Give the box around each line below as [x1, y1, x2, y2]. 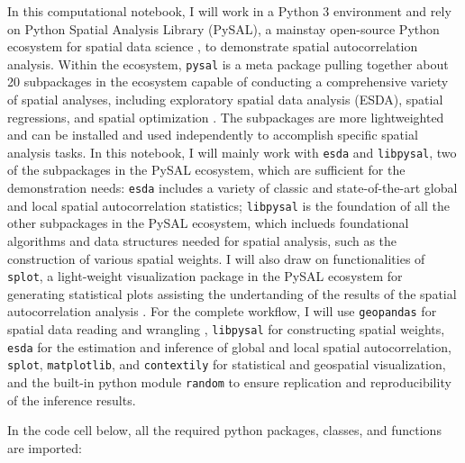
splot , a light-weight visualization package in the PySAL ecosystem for [7, 267, 403, 286]
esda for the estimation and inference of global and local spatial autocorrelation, [7, 337, 451, 356]
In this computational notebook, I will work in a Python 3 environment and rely [7, 2, 451, 20]
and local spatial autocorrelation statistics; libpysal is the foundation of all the [7, 195, 451, 214]
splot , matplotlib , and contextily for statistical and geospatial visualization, [7, 355, 446, 374]
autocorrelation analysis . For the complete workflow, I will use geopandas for [7, 302, 437, 321]
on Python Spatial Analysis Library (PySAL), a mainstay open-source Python [7, 19, 440, 38]
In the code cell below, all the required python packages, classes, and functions [7, 421, 442, 440]
